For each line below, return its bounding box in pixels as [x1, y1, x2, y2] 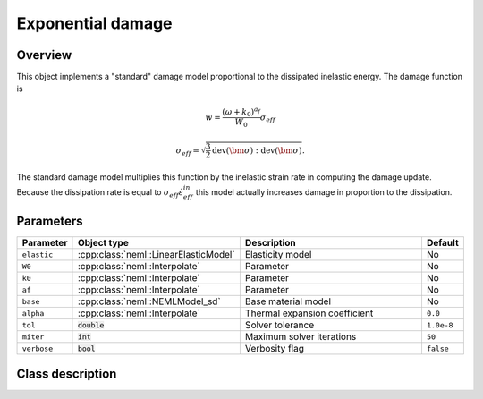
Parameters [16, 214, 83, 229]
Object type [77, 237, 129, 250]
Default [426, 237, 460, 250]
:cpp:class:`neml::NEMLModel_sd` [77, 295, 221, 308]
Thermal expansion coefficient [244, 307, 374, 319]
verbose [21, 344, 54, 353]
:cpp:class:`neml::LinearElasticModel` [77, 249, 236, 261]
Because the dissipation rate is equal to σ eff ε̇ [16, 187, 184, 199]
